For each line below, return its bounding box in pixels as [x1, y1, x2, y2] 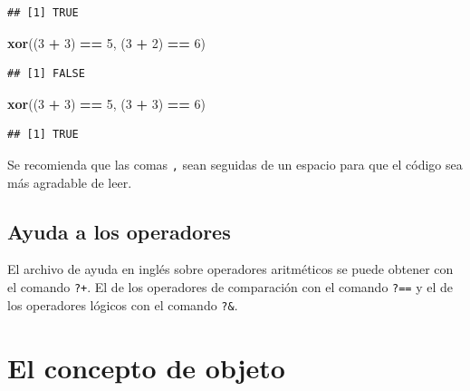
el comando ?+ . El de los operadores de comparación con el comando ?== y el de [7, 278, 454, 297]
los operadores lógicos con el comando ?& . [7, 295, 238, 314]
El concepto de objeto [7, 348, 285, 386]
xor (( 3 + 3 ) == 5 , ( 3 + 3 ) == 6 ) [7, 93, 206, 112]
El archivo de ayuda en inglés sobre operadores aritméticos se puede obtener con [7, 259, 454, 279]
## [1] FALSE [7, 67, 85, 81]
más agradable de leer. [7, 172, 132, 191]
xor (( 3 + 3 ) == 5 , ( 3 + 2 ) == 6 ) [7, 33, 206, 52]
